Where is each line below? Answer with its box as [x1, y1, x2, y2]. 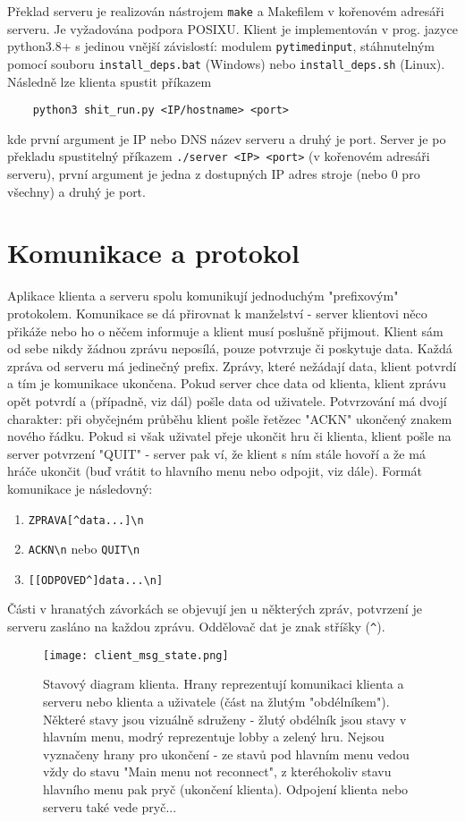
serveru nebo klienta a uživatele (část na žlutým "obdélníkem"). [43, 691, 390, 710]
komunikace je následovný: [7, 479, 153, 497]
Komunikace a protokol [7, 234, 300, 271]
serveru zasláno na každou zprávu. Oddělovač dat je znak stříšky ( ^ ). [7, 617, 385, 636]
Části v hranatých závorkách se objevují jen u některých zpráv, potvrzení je [7, 599, 422, 618]
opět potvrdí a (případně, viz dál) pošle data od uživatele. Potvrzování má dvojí [7, 391, 447, 410]
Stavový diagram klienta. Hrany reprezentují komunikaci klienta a [43, 674, 404, 693]
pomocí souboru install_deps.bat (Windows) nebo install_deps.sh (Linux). [7, 54, 445, 72]
